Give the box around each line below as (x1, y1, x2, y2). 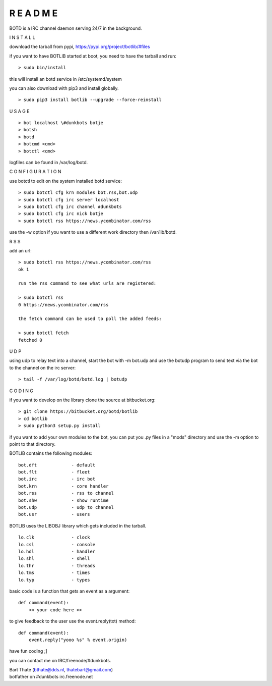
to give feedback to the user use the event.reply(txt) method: (9, 618, 136, 624)
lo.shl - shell (18, 556, 90, 561)
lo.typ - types (18, 577, 90, 583)
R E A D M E (9, 8, 58, 19)
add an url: (9, 247, 32, 253)
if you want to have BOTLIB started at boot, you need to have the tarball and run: (9, 53, 176, 59)
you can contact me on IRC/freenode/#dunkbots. (9, 657, 111, 663)
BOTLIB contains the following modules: (9, 450, 93, 456)
